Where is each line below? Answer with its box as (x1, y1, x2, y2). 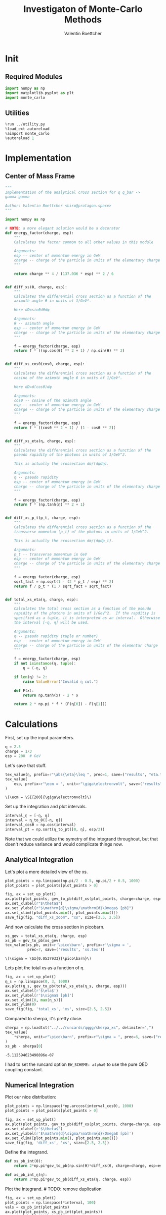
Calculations (5, 718, 58, 729)
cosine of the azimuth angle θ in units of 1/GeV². (14, 375, 123, 380)
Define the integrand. (5, 1149, 48, 1155)
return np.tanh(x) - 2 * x (23, 693, 79, 698)
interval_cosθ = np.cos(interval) (5, 823, 77, 828)
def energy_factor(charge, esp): (5, 230, 74, 235)
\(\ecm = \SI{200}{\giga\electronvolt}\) (5, 795, 92, 800)
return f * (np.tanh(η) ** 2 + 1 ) (14, 502, 85, 507)
